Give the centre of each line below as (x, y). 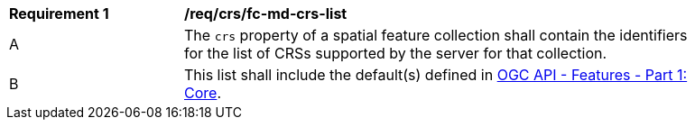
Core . (203, 93)
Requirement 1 (59, 14)
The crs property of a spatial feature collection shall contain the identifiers (436, 35)
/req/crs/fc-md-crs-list (266, 14)
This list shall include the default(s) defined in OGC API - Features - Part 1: (436, 75)
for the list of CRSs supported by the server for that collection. (396, 53)
